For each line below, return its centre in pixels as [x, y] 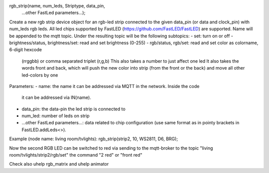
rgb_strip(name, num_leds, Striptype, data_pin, [57, 6]
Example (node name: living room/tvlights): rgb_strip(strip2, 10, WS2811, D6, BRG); [94, 139]
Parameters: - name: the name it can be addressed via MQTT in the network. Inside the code [104, 86]
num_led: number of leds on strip [56, 116]
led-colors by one [40, 75]
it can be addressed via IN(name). [57, 97]
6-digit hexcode [26, 50]
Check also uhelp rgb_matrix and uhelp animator [59, 164]
